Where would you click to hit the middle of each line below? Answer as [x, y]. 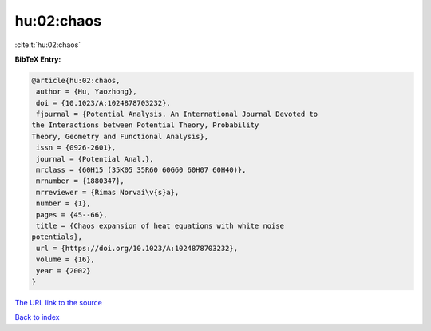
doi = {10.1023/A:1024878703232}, [103, 103]
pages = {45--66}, [72, 215]
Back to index [37, 317]
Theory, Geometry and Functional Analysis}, [120, 136]
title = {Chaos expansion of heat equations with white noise [160, 226]
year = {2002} [63, 271]
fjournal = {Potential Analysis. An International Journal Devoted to [177, 114]
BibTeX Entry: [38, 59]
